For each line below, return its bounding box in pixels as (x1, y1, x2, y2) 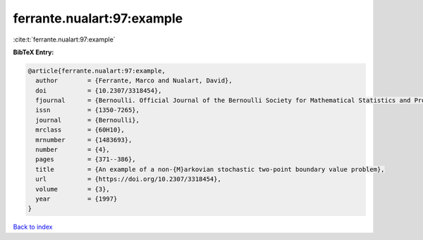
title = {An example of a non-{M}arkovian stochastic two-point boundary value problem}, (35, 165, 385, 173)
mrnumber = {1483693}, (35, 136, 133, 144)
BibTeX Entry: (13, 48, 54, 56)
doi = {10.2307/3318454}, (35, 87, 162, 94)
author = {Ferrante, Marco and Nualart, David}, (35, 77, 233, 84)
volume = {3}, (35, 185, 111, 193)
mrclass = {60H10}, (35, 126, 125, 134)
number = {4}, (35, 146, 111, 154)
